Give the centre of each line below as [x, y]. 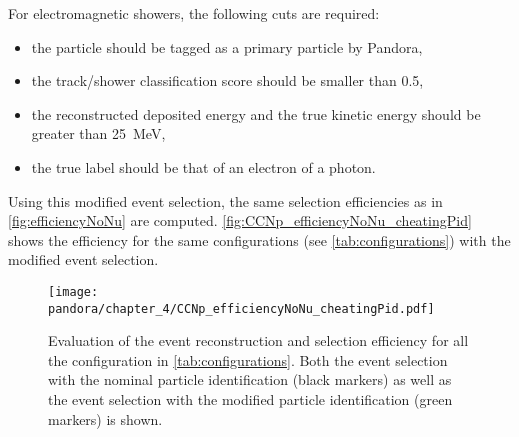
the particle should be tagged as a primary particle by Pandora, [227, 46]
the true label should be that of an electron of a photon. [203, 166]
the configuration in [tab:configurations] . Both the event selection [248, 359]
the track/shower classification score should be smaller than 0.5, [227, 80]
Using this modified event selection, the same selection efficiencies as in [225, 200]
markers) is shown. [105, 418]
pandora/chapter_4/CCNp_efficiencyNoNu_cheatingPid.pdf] [241, 308]
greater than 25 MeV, [98, 133]
